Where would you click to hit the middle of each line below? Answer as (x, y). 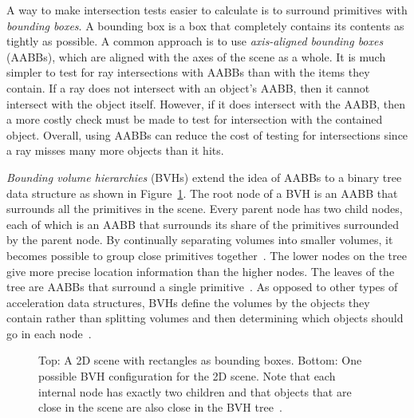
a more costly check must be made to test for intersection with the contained (195, 119)
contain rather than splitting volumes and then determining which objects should (205, 318)
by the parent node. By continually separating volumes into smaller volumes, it (200, 240)
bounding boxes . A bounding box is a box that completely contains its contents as (205, 25)
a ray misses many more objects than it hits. (115, 150)
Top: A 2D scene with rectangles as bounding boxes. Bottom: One (200, 360)
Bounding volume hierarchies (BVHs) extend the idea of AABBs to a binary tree (204, 177)
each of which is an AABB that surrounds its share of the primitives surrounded (203, 224)
